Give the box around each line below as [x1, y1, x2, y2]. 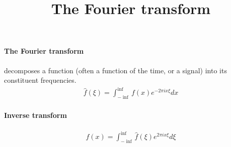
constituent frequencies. [4, 75, 76, 85]
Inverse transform [4, 109, 67, 120]
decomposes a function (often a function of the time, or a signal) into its [4, 65, 227, 75]
